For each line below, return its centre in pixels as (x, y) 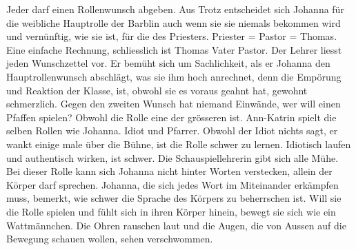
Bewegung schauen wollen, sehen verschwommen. (110, 239)
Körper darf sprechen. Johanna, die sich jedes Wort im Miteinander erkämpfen (172, 184)
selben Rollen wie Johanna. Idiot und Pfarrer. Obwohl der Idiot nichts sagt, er (172, 131)
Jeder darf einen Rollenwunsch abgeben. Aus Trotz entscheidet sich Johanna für (175, 9)
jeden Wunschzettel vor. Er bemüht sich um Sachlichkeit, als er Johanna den (168, 63)
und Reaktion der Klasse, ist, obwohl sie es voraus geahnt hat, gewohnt (157, 90)
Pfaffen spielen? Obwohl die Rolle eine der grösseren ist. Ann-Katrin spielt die (171, 117)
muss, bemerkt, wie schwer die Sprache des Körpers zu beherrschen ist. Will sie (174, 198)
